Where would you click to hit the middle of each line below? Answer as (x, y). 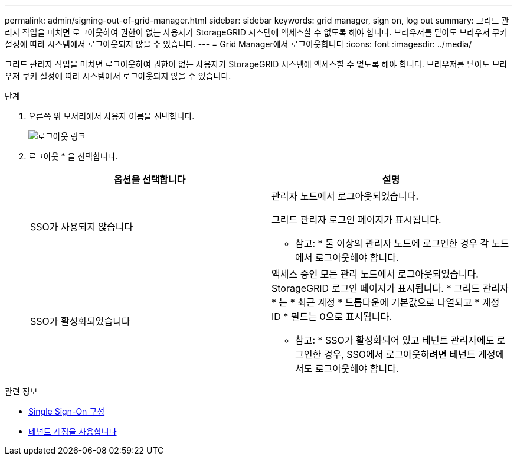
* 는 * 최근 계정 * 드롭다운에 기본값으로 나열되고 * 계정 (386, 302)
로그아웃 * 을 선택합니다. (73, 156)
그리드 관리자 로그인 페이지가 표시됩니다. (356, 220)
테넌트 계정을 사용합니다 (73, 431)
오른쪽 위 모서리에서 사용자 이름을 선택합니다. (112, 116)
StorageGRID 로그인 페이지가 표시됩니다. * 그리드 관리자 (390, 288)
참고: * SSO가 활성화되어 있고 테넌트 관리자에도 (395, 340)
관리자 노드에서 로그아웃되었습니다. (345, 196)
